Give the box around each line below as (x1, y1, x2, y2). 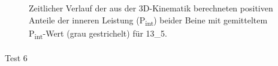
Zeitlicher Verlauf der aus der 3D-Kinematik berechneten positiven (29, 2, 273, 14)
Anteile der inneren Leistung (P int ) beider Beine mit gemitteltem (29, 13, 268, 28)
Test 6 (5, 52, 28, 64)
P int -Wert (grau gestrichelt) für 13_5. (29, 26, 168, 41)
